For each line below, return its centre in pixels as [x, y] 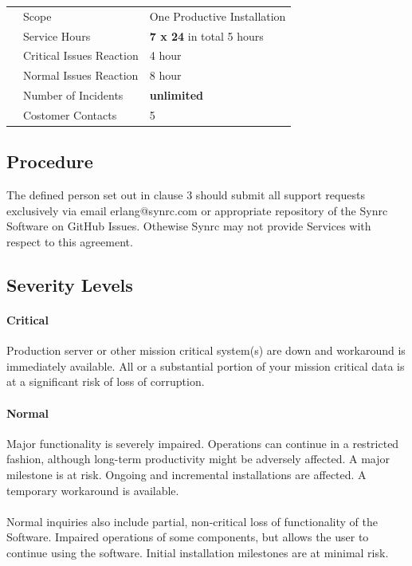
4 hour [165, 55]
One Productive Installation [218, 16]
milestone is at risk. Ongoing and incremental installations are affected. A [186, 474]
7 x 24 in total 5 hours [206, 35]
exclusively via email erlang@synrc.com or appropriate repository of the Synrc [197, 210]
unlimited [177, 95]
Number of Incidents [73, 95]
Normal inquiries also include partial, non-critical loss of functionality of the [192, 521]
